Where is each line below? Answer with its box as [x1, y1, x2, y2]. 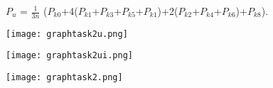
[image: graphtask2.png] [6, 72, 123, 83]
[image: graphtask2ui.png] [6, 50, 133, 61]
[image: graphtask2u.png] [6, 28, 128, 39]
